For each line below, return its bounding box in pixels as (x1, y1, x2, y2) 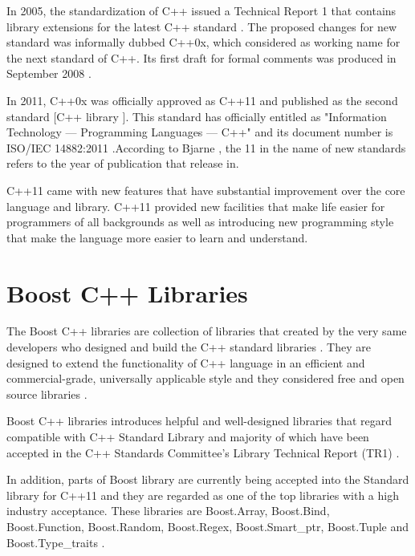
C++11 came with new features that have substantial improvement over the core (6, 181, 405, 198)
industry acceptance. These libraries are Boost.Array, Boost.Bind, (6, 502, 330, 519)
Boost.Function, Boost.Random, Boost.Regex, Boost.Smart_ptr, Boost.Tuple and (6, 517, 409, 534)
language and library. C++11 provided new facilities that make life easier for (6, 197, 385, 214)
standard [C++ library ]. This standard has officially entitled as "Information (6, 108, 387, 124)
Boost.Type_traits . (6, 534, 105, 550)
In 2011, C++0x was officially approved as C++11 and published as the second (6, 91, 398, 108)
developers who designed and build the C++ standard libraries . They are (6, 339, 371, 355)
